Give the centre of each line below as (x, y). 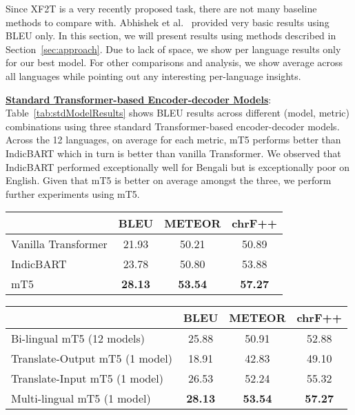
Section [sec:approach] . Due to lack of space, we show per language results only (173, 49)
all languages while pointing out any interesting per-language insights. (153, 75)
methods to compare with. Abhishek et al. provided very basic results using (168, 22)
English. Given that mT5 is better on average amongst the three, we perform (169, 180)
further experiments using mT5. (73, 193)
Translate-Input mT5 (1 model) (88, 378)
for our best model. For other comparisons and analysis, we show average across (174, 62)
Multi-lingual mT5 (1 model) (81, 398)
